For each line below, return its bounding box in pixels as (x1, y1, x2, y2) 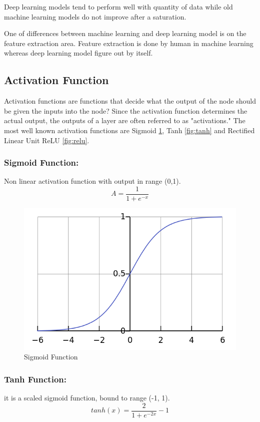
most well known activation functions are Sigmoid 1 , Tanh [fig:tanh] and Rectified (4, 125, 255, 135)
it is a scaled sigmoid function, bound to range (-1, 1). (4, 392, 170, 403)
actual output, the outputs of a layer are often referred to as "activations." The (4, 115, 245, 126)
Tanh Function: (4, 372, 66, 385)
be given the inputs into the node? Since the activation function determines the (4, 105, 247, 116)
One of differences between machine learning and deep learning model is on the (4, 28, 246, 39)
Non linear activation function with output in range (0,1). (4, 176, 181, 186)
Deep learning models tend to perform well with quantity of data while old (4, 2, 233, 12)
